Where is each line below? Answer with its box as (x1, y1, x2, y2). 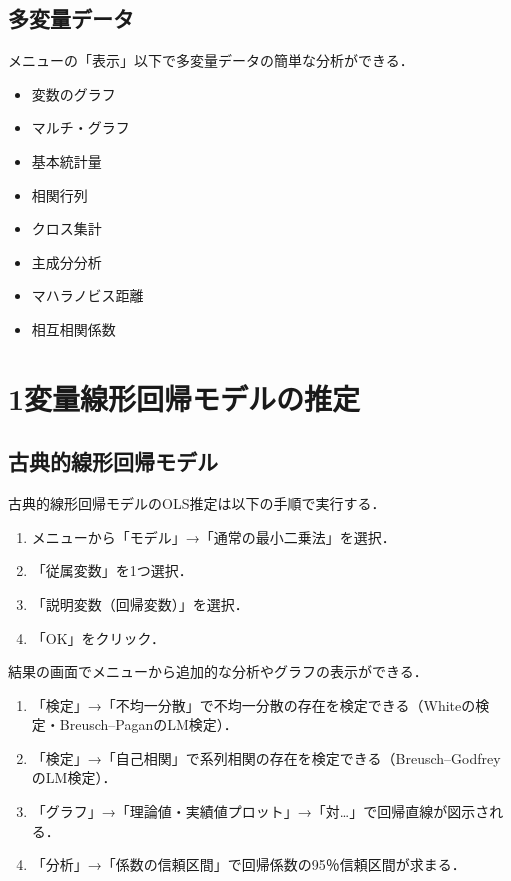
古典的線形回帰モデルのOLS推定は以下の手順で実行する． (8, 493, 386, 514)
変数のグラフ (31, 83, 116, 104)
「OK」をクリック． (31, 627, 165, 648)
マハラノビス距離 (31, 285, 144, 306)
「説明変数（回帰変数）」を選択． (31, 593, 249, 614)
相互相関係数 (31, 318, 116, 339)
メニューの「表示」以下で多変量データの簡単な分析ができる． (8, 50, 414, 71)
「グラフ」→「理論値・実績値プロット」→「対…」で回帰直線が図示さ (31, 801, 490, 822)
